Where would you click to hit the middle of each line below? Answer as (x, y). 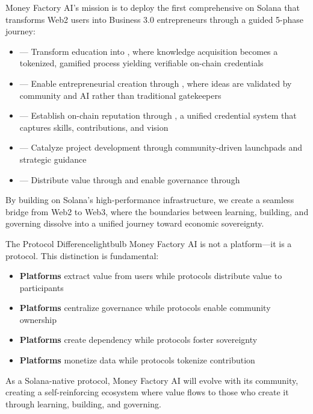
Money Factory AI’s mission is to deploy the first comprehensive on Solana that (153, 7)
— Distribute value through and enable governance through (130, 179)
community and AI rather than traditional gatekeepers (120, 95)
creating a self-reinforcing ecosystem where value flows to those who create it (147, 392)
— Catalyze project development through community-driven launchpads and (161, 147)
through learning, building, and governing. (83, 403)
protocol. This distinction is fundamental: (82, 255)
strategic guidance (53, 159)
